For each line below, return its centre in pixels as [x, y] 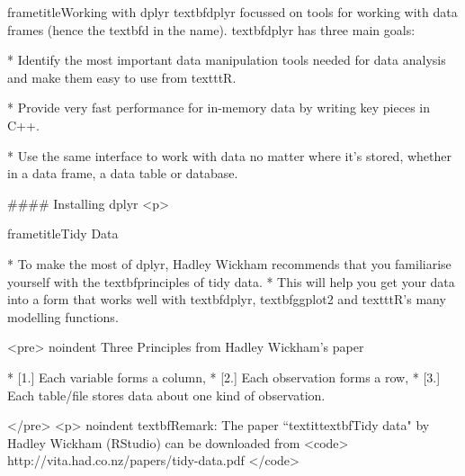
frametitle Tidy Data [63, 234]
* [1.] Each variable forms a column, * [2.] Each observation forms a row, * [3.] [224, 377]
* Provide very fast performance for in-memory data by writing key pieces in [219, 108]
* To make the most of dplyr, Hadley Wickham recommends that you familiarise [229, 263]
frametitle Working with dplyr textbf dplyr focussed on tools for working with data [232, 12]
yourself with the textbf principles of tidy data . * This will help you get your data [231, 281]
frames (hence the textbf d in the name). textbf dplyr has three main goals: [211, 29]
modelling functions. [63, 316]
